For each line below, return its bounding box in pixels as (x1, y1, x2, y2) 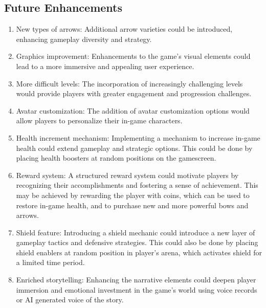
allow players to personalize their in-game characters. (16, 115, 183, 126)
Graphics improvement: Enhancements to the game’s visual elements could (16, 51, 251, 61)
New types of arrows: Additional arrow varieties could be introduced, (16, 24, 233, 34)
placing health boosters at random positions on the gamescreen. (16, 152, 216, 163)
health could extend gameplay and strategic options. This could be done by (16, 142, 253, 153)
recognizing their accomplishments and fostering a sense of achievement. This (16, 180, 258, 190)
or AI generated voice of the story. (16, 294, 124, 305)
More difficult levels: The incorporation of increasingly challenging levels (16, 78, 243, 89)
